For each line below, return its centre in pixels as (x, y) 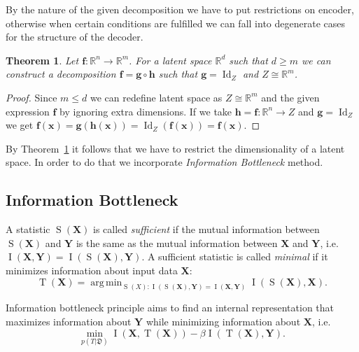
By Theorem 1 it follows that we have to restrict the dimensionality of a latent (175, 148)
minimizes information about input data (92, 270)
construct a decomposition (61, 74)
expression (28, 111)
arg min (106, 282)
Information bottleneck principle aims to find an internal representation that (170, 308)
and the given (290, 97)
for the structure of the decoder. (75, 37)
